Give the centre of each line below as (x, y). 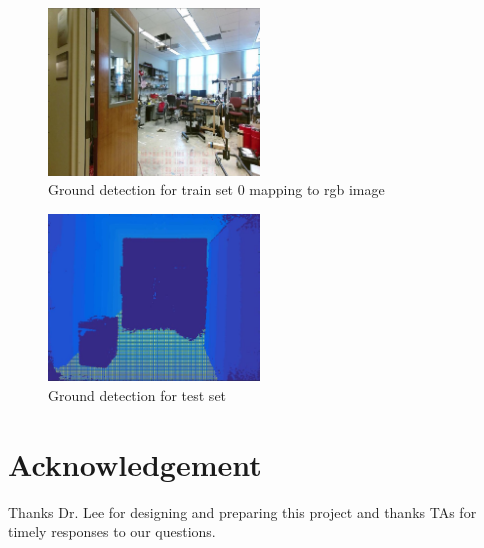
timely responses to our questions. (112, 531)
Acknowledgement (135, 463)
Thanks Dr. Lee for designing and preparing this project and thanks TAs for (242, 511)
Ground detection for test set (137, 394)
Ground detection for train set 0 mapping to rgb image (216, 189)
